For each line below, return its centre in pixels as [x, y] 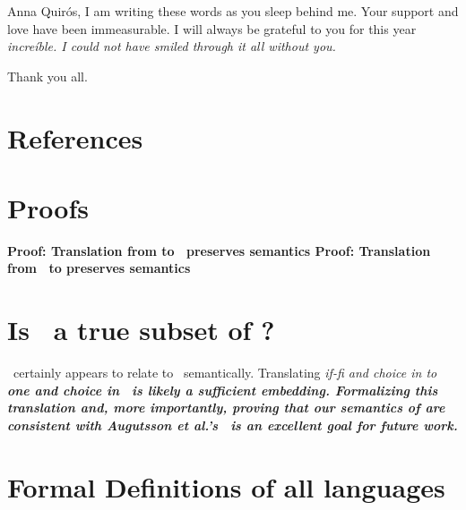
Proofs [48, 207]
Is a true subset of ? [141, 330]
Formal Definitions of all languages [226, 486]
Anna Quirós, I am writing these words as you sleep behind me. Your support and [233, 11]
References [75, 137]
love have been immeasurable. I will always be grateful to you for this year [212, 28]
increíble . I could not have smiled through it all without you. [172, 46]
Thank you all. [47, 76]
